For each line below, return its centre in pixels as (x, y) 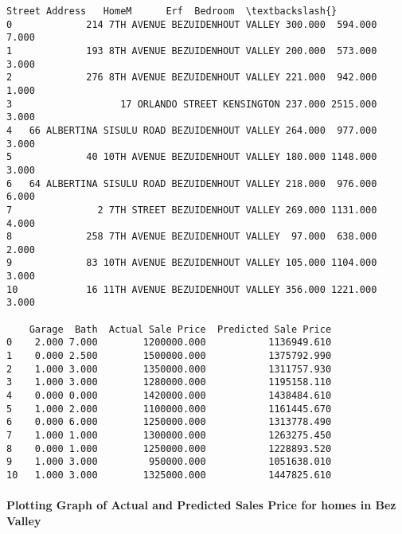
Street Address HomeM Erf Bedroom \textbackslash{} (172, 11)
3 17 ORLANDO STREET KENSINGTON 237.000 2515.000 (192, 104)
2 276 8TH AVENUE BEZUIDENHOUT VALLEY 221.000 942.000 (192, 78)
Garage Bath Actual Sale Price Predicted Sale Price (180, 329)
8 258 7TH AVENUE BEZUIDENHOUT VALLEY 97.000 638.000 (192, 237)
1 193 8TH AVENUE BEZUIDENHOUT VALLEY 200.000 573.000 (192, 51)
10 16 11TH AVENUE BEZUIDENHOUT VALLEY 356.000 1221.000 (192, 289)
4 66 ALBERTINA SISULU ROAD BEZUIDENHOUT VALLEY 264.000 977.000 (192, 130)
